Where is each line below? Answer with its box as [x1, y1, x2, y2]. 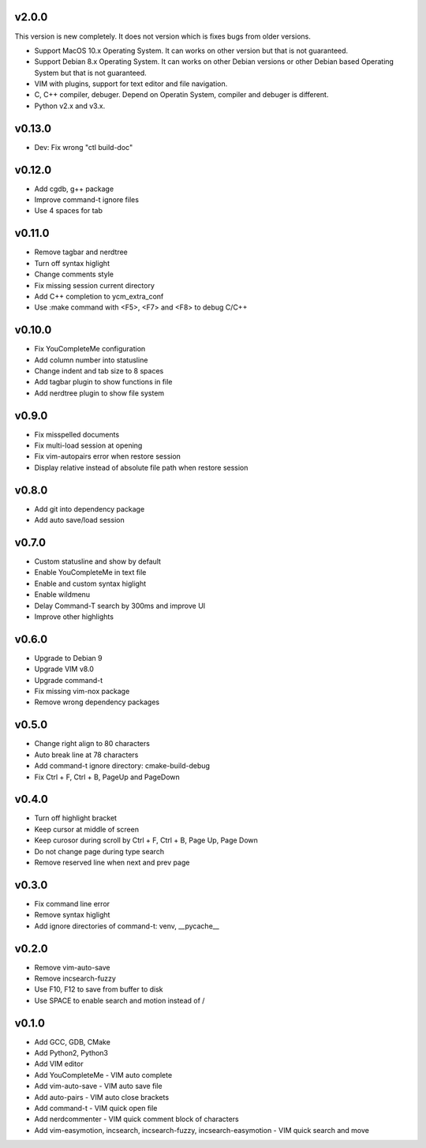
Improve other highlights [34, 612, 114, 621]
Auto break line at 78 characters [34, 750, 139, 760]
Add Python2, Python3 [34, 1049, 108, 1058]
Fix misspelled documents [34, 430, 120, 439]
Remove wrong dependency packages [34, 697, 160, 707]
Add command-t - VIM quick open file [34, 1104, 158, 1113]
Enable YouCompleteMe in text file [34, 568, 147, 577]
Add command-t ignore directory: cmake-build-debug [34, 761, 211, 771]
